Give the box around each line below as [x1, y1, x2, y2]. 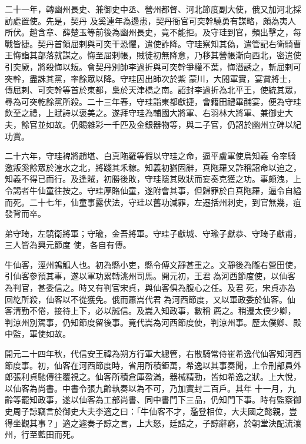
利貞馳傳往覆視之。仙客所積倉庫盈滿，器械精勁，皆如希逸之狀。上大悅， [21, 370, 301, 383]
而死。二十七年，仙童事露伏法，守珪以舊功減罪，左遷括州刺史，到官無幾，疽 [5, 196, 301, 208]
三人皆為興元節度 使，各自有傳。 [5, 238, 131, 251]
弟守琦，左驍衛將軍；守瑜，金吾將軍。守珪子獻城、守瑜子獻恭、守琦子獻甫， [5, 227, 301, 239]
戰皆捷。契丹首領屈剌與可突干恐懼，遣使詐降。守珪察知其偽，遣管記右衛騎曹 [5, 37, 301, 49]
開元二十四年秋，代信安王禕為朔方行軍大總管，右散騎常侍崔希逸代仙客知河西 [5, 347, 301, 360]
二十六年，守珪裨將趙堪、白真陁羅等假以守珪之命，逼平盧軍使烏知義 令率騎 [5, 150, 296, 162]
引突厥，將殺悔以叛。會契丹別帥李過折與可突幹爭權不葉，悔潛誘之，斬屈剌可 [5, 60, 301, 72]
